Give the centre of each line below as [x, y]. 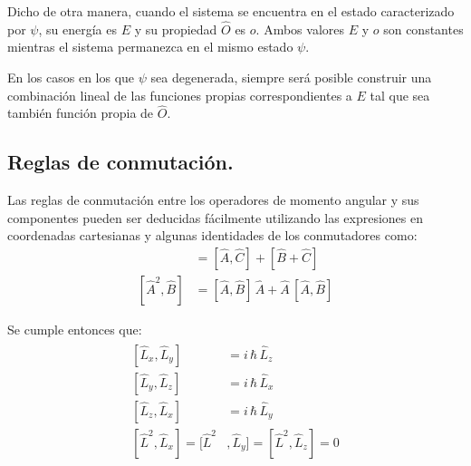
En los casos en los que [71, 77]
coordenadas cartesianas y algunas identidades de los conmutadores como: [212, 235]
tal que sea [400, 95]
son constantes [423, 29]
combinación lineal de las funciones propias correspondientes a [180, 95]
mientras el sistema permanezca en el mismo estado [150, 47]
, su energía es [77, 29]
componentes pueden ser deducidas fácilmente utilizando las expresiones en [216, 217]
